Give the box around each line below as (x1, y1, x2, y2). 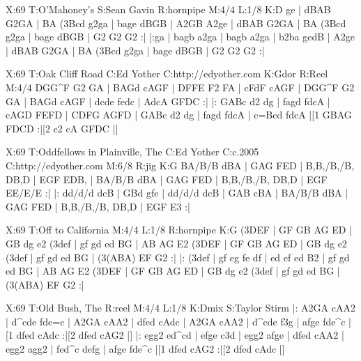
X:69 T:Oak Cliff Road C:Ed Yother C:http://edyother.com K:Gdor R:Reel (6, 66, 328, 81)
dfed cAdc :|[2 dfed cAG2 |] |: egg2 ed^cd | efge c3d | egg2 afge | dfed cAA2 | (16, 328, 344, 342)
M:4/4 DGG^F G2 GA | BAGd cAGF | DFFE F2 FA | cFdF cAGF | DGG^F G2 (6, 79, 355, 94)
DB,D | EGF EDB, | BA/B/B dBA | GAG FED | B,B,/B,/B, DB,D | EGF (6, 171, 328, 186)
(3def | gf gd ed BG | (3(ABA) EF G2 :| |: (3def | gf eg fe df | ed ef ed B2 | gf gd (6, 249, 350, 264)
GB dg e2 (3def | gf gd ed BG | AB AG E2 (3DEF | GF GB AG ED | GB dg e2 (6, 236, 347, 250)
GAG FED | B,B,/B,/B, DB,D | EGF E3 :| (6, 199, 190, 213)
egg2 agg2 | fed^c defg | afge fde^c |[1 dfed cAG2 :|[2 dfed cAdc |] (6, 341, 285, 356)
